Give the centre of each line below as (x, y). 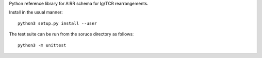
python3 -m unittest (42, 45)
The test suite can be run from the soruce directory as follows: (71, 34)
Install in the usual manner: (36, 12)
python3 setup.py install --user (57, 23)
